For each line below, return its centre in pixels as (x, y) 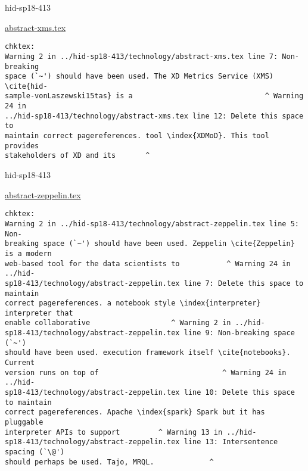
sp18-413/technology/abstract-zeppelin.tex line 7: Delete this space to (154, 283)
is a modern (28, 253)
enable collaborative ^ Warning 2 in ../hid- (135, 323)
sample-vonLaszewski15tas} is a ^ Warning (154, 96)
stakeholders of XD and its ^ (77, 156)
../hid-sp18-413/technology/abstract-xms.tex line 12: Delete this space (154, 116)
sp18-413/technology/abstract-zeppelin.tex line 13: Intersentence (141, 442)
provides (22, 146)
